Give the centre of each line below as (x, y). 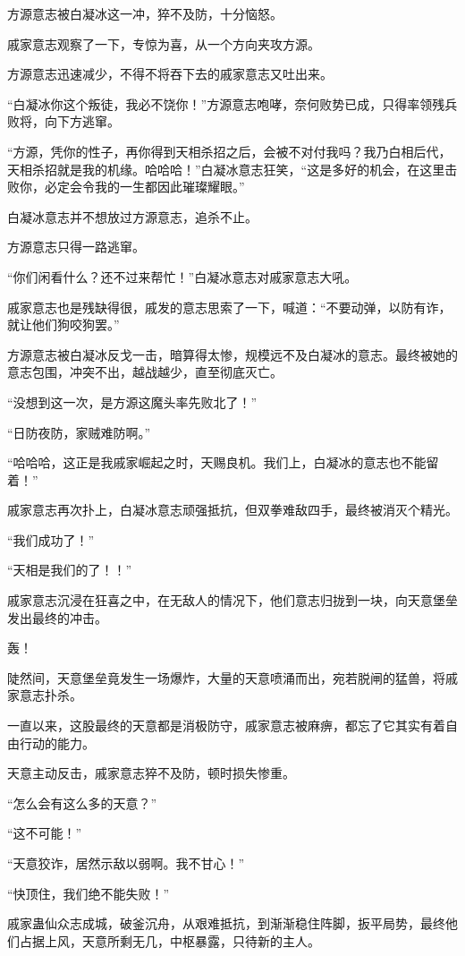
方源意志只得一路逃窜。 (76, 247)
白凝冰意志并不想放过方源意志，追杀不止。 (132, 216)
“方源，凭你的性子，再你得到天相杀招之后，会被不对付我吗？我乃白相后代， (229, 151)
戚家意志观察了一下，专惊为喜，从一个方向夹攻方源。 (164, 43)
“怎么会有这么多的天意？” (82, 802)
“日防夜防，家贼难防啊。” (79, 432)
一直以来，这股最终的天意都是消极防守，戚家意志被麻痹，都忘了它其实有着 (226, 726)
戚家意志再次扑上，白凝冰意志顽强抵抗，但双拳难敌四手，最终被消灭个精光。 (232, 510)
